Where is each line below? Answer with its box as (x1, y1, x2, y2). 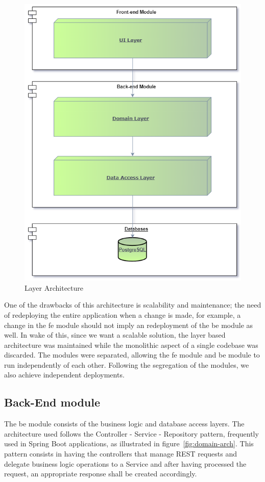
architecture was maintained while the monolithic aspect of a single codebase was (4, 339, 258, 350)
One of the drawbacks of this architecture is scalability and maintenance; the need (4, 299, 261, 310)
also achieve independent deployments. (4, 369, 125, 380)
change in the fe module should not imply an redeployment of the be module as (4, 319, 253, 330)
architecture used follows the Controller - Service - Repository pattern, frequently (4, 428, 259, 439)
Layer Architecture (25, 282, 84, 293)
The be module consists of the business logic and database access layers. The (4, 418, 245, 429)
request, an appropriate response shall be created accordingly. (4, 468, 197, 479)
